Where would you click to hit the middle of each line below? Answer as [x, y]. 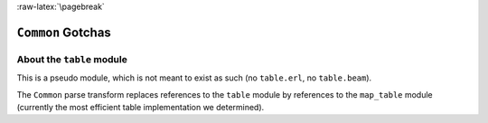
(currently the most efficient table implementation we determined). [141, 107]
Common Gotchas [64, 32]
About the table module [72, 59]
